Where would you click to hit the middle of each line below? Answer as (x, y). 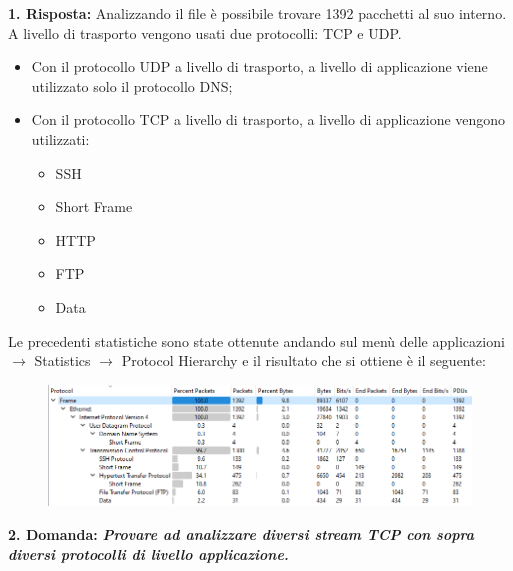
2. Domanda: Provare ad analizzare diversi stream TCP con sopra (241, 534)
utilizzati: (60, 138)
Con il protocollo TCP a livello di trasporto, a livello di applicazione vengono (268, 119)
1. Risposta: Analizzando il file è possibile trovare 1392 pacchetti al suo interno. (257, 13)
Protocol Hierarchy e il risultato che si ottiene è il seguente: (303, 360)
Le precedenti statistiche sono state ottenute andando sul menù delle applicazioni (256, 340)
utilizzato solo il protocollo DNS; (132, 85)
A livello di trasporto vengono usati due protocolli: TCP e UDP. (205, 32)
